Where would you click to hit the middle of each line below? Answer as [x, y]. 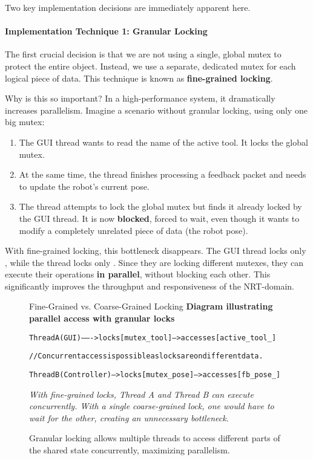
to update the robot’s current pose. [84, 186]
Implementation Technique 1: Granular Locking [106, 31]
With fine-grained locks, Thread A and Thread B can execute [141, 394]
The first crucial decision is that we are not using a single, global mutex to [143, 54]
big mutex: [25, 122]
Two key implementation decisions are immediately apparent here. [128, 7]
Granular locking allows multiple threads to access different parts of [155, 438]
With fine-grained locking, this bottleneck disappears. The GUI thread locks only [156, 251]
